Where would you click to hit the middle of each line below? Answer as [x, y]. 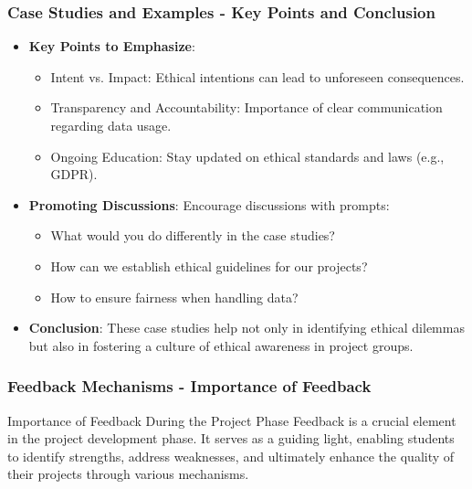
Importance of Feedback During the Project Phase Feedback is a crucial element [232, 420]
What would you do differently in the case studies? [193, 235]
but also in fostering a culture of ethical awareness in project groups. [221, 345]
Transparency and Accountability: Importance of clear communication [246, 107]
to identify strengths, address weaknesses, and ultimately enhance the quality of [231, 456]
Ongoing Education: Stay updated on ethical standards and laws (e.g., [247, 156]
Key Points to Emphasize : [112, 46]
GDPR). [74, 174]
